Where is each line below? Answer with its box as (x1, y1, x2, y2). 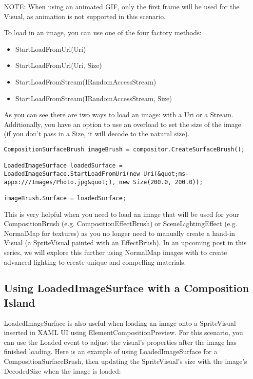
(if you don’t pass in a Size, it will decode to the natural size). (4, 128, 190, 139)
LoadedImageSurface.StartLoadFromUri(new (4, 170, 140, 177)
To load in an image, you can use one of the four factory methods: (4, 27, 202, 38)
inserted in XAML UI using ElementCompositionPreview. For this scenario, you (4, 327, 243, 337)
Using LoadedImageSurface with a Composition (4, 280, 249, 295)
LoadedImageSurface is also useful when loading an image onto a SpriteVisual (4, 317, 236, 328)
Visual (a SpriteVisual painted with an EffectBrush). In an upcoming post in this (4, 237, 247, 248)
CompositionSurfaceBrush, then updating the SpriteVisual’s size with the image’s (4, 356, 247, 366)
